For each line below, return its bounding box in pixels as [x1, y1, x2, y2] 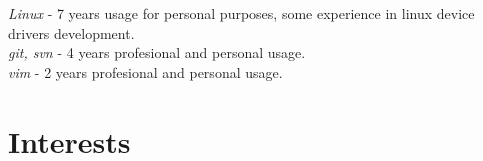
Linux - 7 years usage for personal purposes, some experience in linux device [8, 3, 475, 23]
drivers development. [8, 22, 135, 43]
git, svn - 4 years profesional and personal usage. [8, 42, 306, 63]
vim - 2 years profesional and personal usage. [8, 61, 283, 82]
